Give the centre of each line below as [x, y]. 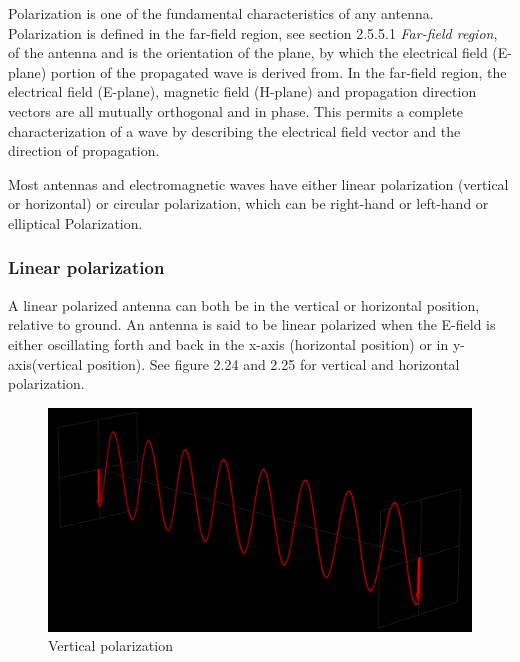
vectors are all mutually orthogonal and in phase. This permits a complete [236, 110]
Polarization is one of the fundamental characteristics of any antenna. [221, 13]
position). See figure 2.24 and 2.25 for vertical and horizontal [273, 363]
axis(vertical [45, 363]
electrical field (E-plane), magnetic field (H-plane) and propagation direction [242, 91]
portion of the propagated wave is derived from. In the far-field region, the [278, 71]
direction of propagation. [84, 150]
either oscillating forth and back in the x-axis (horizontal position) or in [228, 343]
